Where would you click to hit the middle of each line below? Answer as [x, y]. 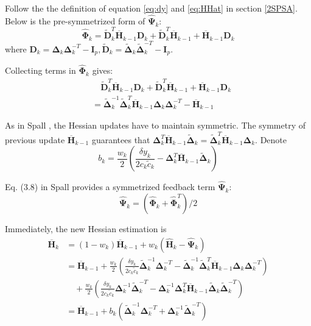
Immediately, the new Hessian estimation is [86, 229]
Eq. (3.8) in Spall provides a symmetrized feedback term [110, 187]
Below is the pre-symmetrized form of [75, 20]
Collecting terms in [40, 70]
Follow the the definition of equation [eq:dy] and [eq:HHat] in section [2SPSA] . [151, 8]
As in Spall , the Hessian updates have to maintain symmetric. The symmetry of [155, 125]
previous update [35, 139]
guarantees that [121, 139]
